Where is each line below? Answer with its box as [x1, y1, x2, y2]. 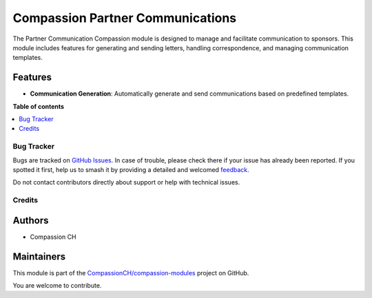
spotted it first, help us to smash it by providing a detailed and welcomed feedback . [12, 165, 249, 173]
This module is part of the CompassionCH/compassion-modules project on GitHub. [12, 268, 249, 277]
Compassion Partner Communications [12, 10, 237, 25]
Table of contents [12, 102, 65, 110]
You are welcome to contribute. [12, 281, 102, 290]
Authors [12, 214, 49, 226]
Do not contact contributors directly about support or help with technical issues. [12, 178, 240, 187]
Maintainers [12, 251, 66, 262]
